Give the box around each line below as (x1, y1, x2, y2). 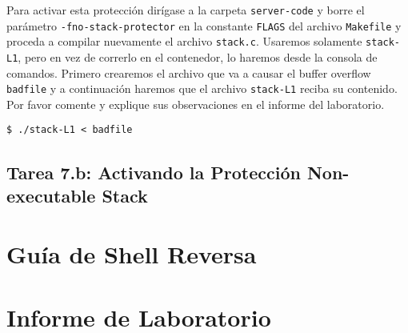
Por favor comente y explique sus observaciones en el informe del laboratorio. (6, 95, 385, 112)
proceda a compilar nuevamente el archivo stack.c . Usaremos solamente (6, 33, 362, 50)
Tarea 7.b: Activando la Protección (6, 159, 301, 184)
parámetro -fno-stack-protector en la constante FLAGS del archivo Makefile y (6, 17, 402, 34)
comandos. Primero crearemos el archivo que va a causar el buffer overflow (6, 64, 371, 81)
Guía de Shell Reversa (6, 238, 257, 271)
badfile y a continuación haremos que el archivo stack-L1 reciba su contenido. (6, 80, 398, 97)
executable (6, 183, 96, 207)
